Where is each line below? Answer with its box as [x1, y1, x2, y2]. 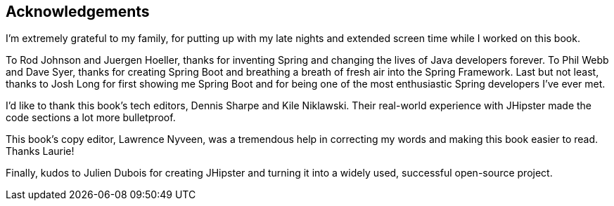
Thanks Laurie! [6, 145, 75, 158]
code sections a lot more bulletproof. [6, 111, 176, 124]
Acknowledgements [6, 3, 150, 20]
